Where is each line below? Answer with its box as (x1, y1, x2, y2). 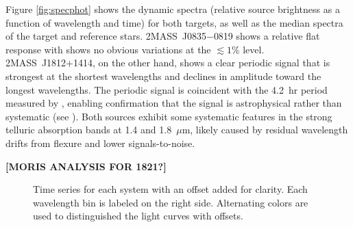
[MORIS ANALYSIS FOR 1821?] (5, 159, 167, 173)
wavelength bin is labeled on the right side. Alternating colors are (33, 195, 308, 209)
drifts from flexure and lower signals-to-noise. (5, 135, 195, 150)
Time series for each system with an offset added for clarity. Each (33, 182, 308, 196)
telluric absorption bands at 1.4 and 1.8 (5, 122, 172, 137)
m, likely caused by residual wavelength (182, 122, 348, 137)
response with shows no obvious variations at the (5, 42, 211, 56)
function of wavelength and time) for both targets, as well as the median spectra (5, 15, 343, 29)
